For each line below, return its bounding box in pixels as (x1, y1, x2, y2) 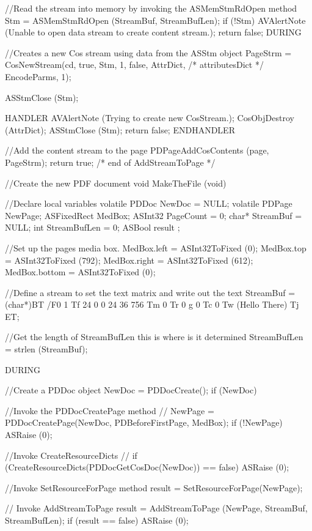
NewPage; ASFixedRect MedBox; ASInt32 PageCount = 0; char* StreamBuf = (5, 209, 302, 221)
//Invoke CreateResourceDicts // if (5, 448, 137, 461)
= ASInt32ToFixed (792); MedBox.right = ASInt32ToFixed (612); (5, 253, 253, 266)
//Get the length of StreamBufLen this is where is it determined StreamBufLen (5, 330, 303, 343)
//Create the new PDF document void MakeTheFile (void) (5, 176, 227, 189)
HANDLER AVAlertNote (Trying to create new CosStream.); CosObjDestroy (5, 111, 294, 124)
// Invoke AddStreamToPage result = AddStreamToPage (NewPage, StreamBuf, (5, 502, 308, 514)
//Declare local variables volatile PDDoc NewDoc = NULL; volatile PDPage (5, 197, 292, 210)
